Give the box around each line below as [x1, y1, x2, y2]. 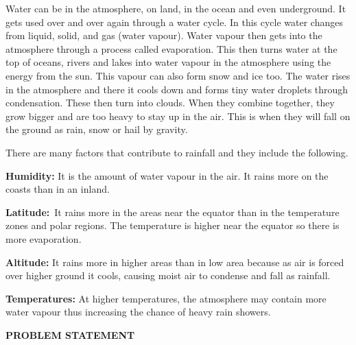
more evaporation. [5, 231, 82, 246]
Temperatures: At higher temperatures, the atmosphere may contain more [5, 291, 327, 305]
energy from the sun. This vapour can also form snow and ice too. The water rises [5, 68, 351, 82]
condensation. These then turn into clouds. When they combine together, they [5, 95, 335, 110]
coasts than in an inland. [5, 182, 110, 196]
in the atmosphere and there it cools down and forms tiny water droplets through [5, 82, 348, 96]
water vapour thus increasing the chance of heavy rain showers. [5, 305, 271, 319]
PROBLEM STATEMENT [5, 327, 135, 342]
